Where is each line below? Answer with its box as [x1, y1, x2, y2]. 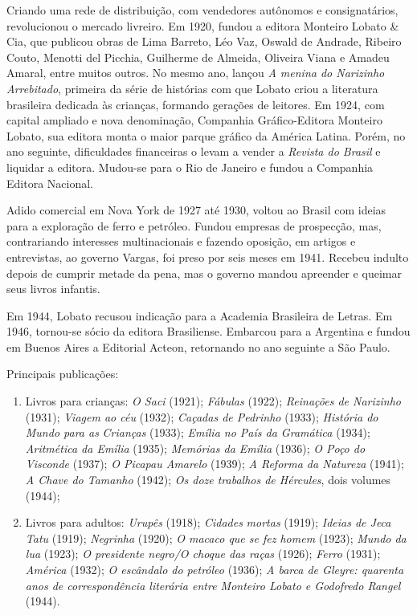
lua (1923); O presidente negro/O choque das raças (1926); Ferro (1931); [25, 545, 381, 562]
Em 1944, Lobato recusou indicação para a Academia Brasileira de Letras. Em [6, 307, 393, 324]
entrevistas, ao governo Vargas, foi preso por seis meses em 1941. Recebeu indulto [6, 248, 409, 265]
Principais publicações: [6, 365, 119, 382]
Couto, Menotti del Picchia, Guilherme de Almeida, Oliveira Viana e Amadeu [6, 48, 390, 65]
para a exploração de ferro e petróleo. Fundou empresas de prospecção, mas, [6, 217, 382, 234]
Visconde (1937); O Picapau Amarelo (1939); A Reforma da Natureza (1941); [25, 455, 404, 472]
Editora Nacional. [6, 174, 93, 191]
